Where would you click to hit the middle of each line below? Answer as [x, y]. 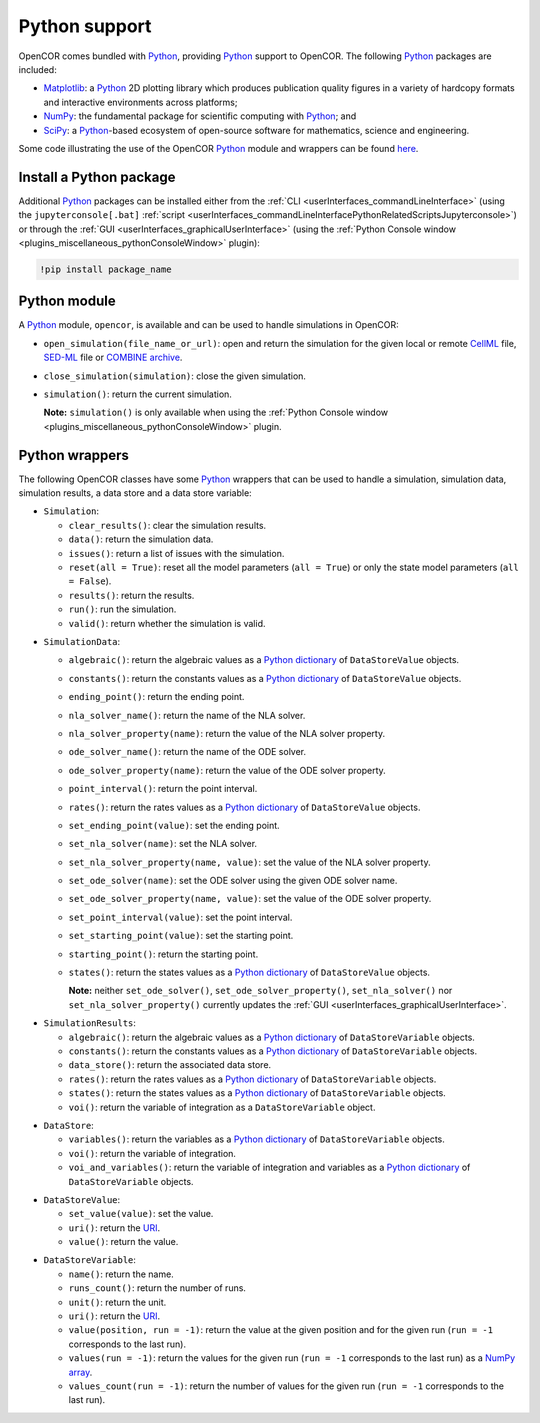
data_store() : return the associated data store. [170, 1065]
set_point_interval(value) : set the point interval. [180, 917]
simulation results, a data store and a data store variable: [135, 493]
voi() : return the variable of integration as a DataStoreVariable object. [222, 1107]
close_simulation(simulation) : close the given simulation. [175, 376]
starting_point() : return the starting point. [163, 954]
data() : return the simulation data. [141, 539]
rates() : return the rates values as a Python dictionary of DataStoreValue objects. [244, 807]
